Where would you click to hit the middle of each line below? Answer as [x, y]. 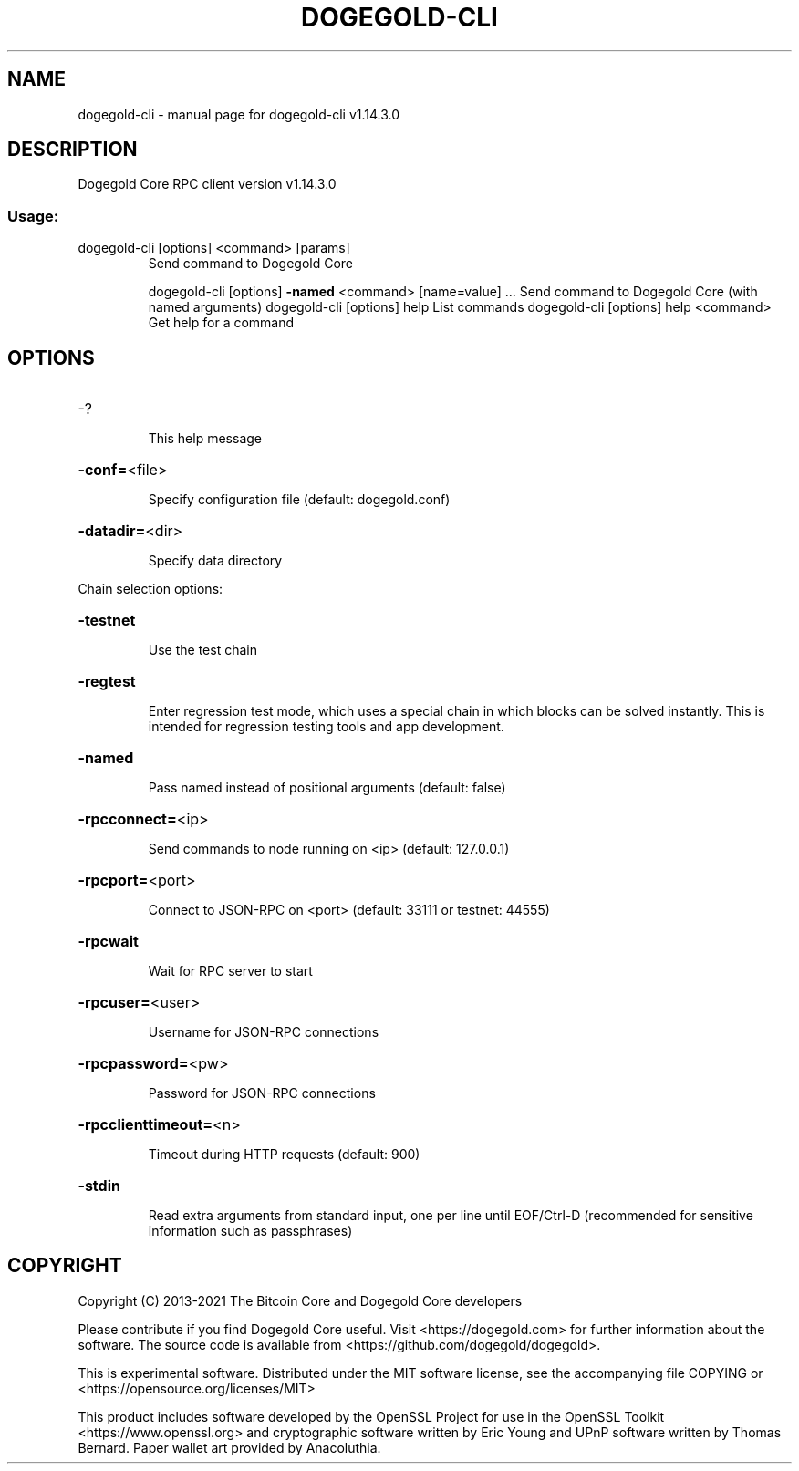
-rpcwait [108, 942]
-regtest [107, 682]
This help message [205, 439]
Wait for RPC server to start [230, 971]
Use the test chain [202, 650]
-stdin [99, 1186]
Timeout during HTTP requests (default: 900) [284, 1155]
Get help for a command [221, 323]
